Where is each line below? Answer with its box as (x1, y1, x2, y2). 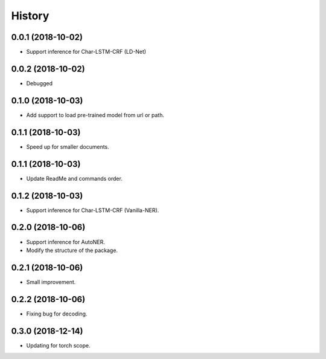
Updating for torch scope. (26, 341, 91, 349)
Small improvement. (26, 278, 76, 285)
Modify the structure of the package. (26, 247, 118, 254)
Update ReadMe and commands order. (26, 175, 123, 182)
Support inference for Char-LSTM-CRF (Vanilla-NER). (26, 206, 159, 214)
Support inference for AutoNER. (26, 238, 106, 245)
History (11, 9, 50, 22)
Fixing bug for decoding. (26, 310, 88, 317)
